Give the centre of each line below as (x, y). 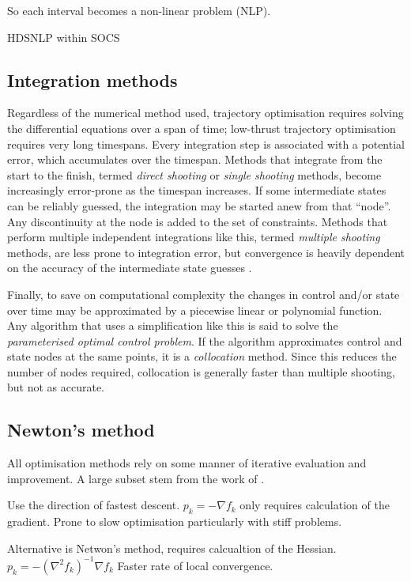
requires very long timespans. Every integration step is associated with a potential (206, 144)
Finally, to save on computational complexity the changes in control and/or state (204, 294)
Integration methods (92, 79)
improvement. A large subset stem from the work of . (136, 478)
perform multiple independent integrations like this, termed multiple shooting (194, 237)
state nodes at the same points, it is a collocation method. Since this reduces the (202, 356)
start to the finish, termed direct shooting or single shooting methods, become (194, 174)
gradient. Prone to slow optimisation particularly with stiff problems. (175, 522)
